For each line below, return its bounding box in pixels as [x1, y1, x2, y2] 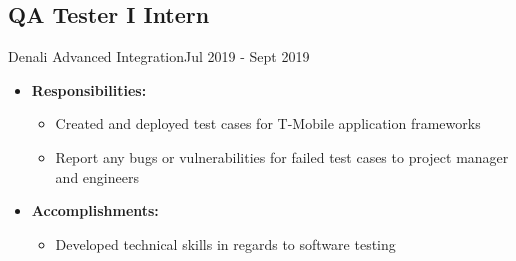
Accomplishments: [31, 200, 159, 221]
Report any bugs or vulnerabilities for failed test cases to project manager [55, 146, 509, 167]
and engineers [55, 166, 139, 187]
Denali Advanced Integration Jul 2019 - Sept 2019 [8, 46, 310, 67]
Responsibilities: [31, 79, 147, 100]
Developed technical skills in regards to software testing [55, 233, 396, 254]
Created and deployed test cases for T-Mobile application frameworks [55, 113, 481, 134]
